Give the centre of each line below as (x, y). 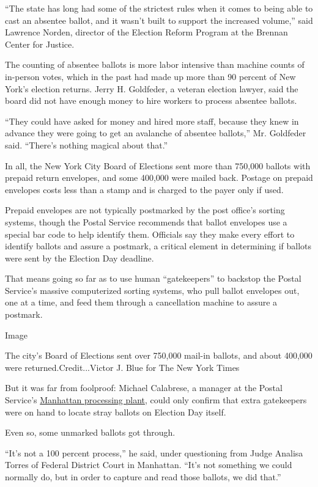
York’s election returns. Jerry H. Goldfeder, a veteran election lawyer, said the (152, 88)
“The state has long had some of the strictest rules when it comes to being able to (159, 8)
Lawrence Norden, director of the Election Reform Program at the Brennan (146, 32)
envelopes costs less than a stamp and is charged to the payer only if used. (144, 189)
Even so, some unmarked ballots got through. (90, 432)
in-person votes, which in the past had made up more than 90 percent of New (150, 76)
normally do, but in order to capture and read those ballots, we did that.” (143, 477)
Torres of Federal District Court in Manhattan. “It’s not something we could (149, 465)
